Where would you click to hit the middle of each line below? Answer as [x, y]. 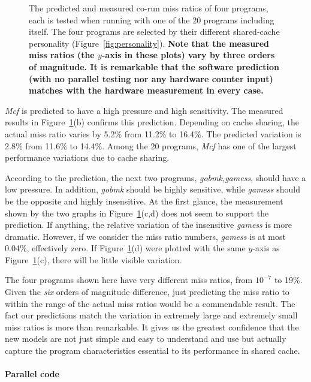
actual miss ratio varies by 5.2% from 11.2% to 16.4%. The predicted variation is [153, 133]
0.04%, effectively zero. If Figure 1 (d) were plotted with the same [125, 248]
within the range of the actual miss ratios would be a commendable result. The [150, 303]
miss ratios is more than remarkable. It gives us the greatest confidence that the [152, 327]
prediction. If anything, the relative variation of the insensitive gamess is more [148, 225]
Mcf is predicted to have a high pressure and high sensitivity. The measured [144, 110]
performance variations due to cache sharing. [87, 157]
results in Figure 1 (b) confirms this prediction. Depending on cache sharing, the [152, 122]
